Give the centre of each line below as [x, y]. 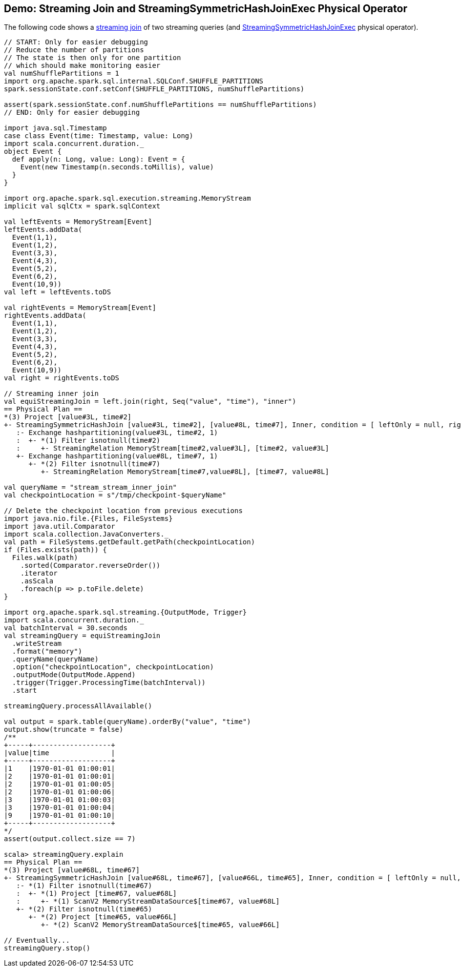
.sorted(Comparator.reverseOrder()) [90, 566]
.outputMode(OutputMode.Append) [74, 675]
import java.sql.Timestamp [55, 128]
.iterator [39, 573]
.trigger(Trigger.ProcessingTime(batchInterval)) [109, 683]
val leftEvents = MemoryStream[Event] [78, 222]
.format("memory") [47, 651]
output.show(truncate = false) [64, 730]
